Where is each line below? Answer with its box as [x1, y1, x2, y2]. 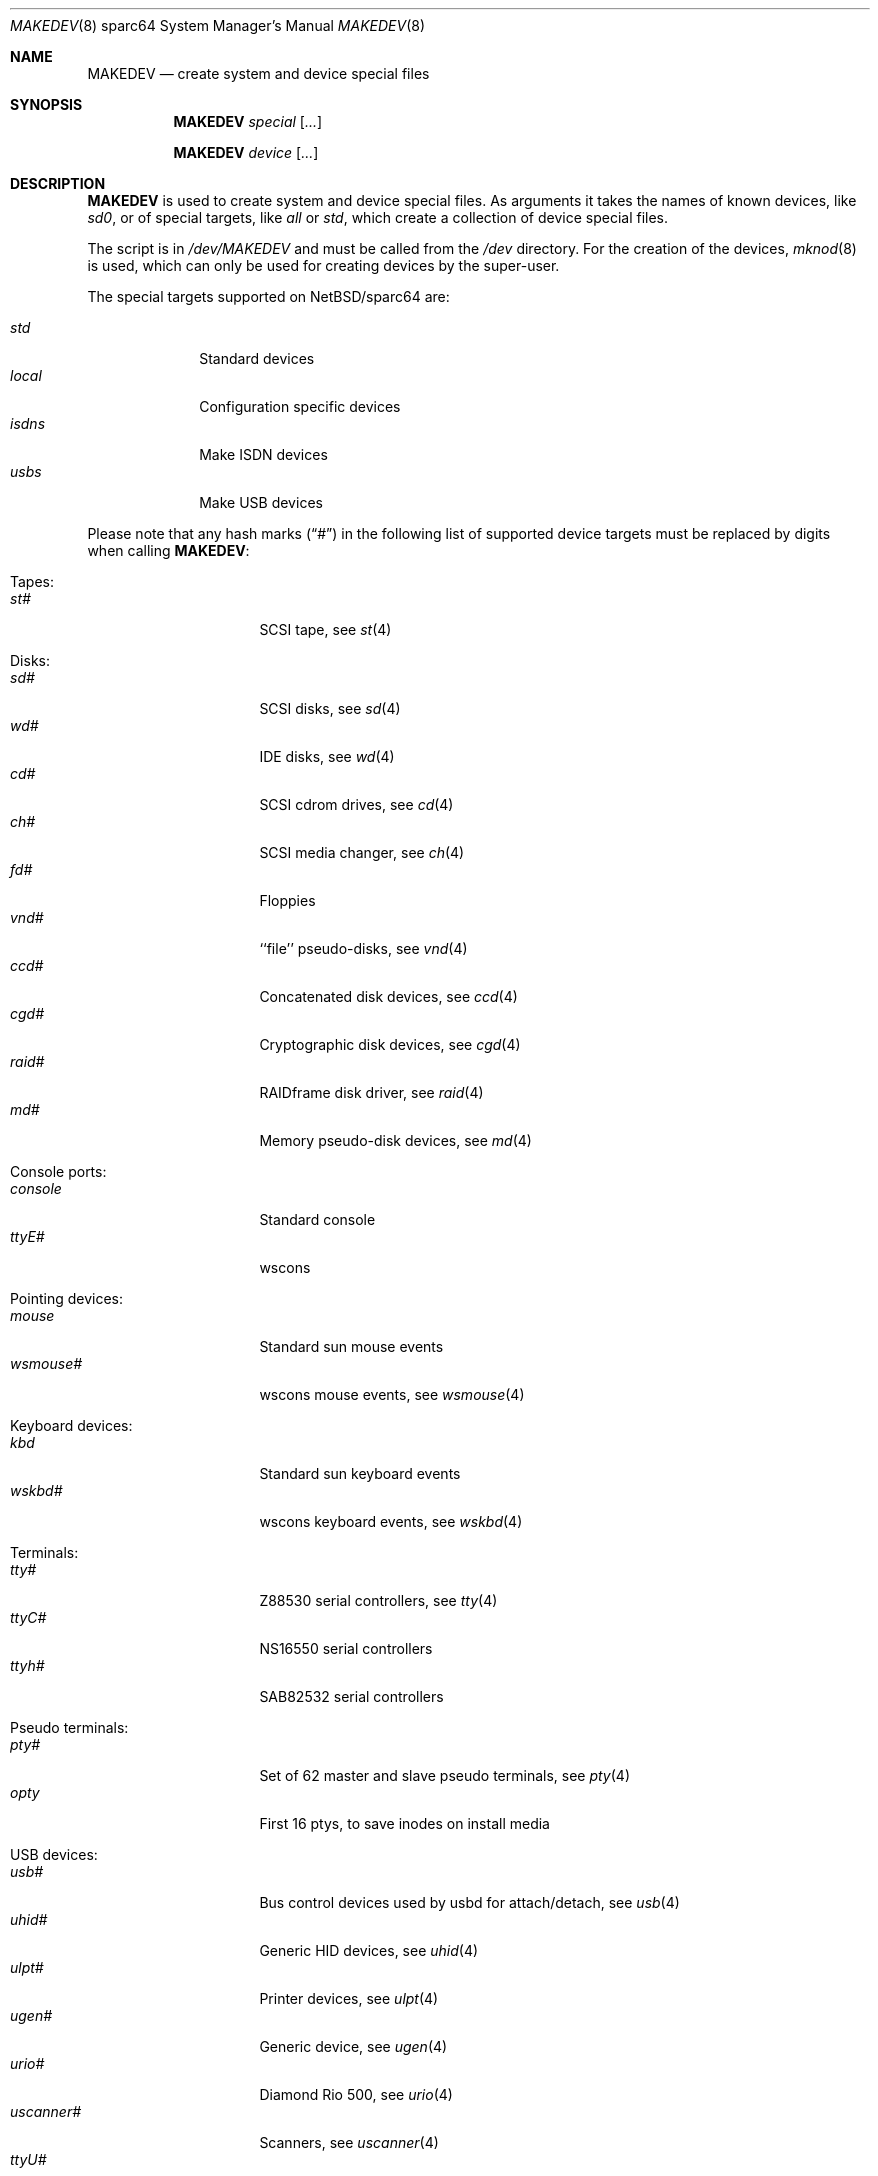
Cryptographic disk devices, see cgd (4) [259, 1036, 521, 1053]
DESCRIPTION [10, 175, 106, 192]
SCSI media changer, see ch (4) [259, 844, 465, 861]
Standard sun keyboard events [259, 1465, 461, 1482]
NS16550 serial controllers [259, 1640, 433, 1657]
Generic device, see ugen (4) [259, 2038, 448, 2055]
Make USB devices [199, 494, 323, 511]
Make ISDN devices [199, 446, 328, 463]
